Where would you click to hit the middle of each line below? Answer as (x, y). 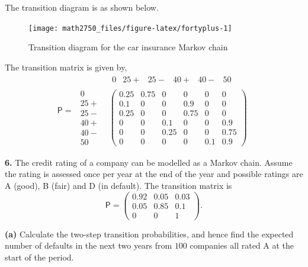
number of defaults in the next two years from (89, 245)
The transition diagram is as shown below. (82, 7)
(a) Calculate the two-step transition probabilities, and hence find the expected (149, 234)
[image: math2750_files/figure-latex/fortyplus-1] (130, 28)
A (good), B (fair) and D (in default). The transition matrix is (118, 185)
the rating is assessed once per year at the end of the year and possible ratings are (154, 174)
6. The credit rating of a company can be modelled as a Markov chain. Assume (149, 162)
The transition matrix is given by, (66, 67)
